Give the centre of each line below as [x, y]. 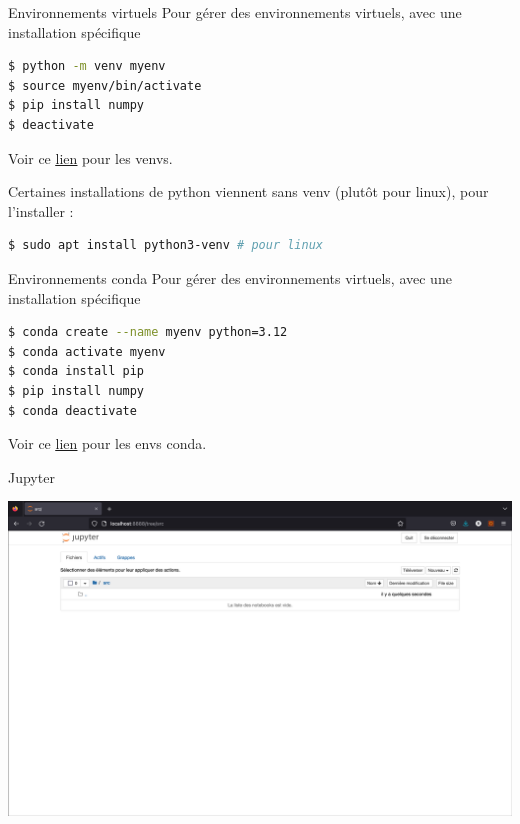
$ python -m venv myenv [87, 66]
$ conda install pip [76, 371]
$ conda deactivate [72, 410]
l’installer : [41, 210]
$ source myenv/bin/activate [105, 85]
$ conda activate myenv [87, 351]
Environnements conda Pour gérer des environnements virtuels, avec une [230, 277]
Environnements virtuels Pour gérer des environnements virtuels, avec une [235, 12]
